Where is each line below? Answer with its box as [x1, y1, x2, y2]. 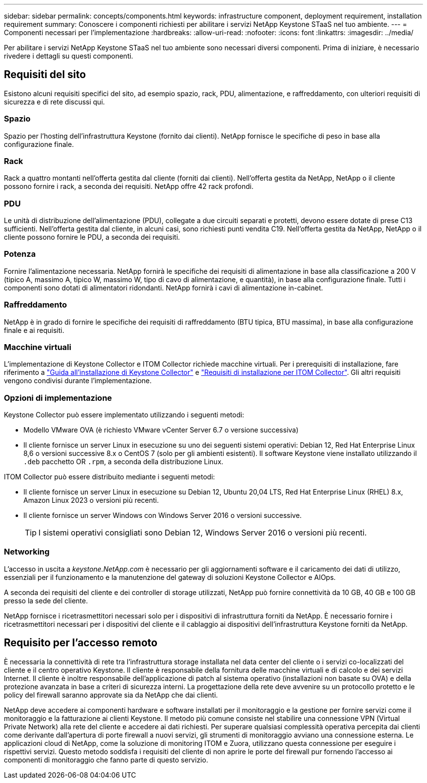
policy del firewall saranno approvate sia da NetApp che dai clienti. [4, 690, 218, 699]
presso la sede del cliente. [4, 596, 88, 605]
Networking [4, 547, 50, 557]
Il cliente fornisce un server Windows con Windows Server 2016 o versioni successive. [23, 511, 302, 520]
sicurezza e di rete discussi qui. [4, 97, 105, 106]
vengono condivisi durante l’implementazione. [4, 376, 152, 385]
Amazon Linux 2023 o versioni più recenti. [23, 496, 159, 505]
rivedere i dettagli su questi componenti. [4, 52, 134, 60]
